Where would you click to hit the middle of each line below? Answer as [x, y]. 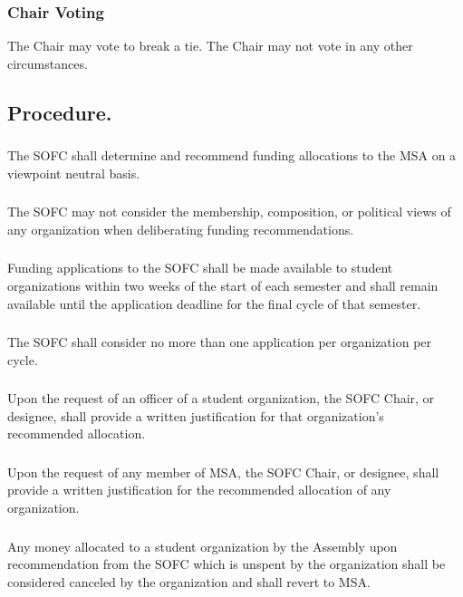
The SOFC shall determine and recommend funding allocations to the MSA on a [232, 155]
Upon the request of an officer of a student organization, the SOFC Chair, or [221, 398]
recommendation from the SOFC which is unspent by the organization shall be [227, 564]
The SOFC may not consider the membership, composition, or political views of [229, 212]
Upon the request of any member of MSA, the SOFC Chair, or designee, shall [223, 472]
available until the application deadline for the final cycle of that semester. [214, 303]
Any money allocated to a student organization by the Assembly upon [203, 546]
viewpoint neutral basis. [74, 173]
